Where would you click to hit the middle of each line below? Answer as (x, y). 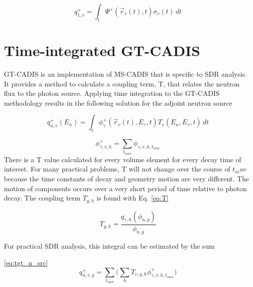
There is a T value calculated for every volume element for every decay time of (123, 159)
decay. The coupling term (42, 198)
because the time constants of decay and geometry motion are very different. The (126, 179)
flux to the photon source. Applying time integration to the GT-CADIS (112, 93)
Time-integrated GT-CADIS (102, 50)
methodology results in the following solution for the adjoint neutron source (118, 102)
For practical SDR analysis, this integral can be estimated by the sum (110, 246)
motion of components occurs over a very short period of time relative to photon (126, 188)
